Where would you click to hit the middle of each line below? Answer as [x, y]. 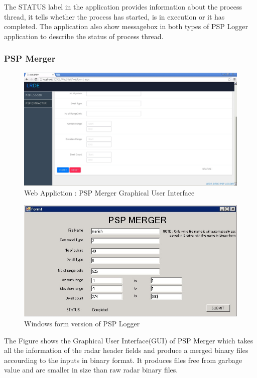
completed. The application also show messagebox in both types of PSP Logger [126, 26]
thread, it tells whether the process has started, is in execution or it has [114, 16]
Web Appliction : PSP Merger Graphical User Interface [109, 193]
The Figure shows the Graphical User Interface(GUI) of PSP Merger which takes [129, 340]
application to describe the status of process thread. [84, 36]
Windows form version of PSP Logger [82, 324]
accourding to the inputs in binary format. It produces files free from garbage [123, 360]
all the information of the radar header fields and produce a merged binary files [126, 350]
